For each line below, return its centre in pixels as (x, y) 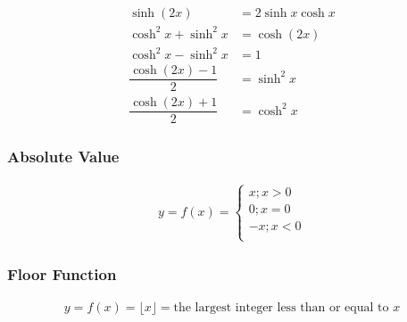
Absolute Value (63, 157)
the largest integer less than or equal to (281, 308)
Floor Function (62, 274)
